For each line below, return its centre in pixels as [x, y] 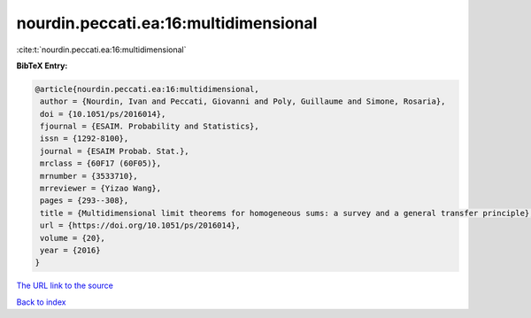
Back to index [41, 302]
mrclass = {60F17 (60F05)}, [101, 163]
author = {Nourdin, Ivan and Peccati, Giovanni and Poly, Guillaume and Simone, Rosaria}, [243, 101]
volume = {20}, [73, 238]
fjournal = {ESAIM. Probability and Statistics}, [150, 127]
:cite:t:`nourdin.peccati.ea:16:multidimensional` [101, 50]
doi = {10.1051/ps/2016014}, [103, 114]
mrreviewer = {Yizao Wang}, [101, 189]
